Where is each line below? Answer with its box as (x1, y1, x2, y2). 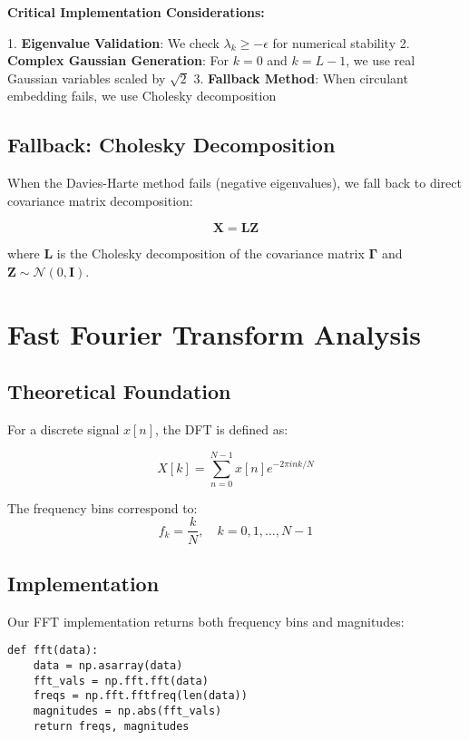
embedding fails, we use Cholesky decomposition (7, 86, 277, 105)
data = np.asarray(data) (33, 658, 183, 672)
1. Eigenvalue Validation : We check (7, 33, 220, 52)
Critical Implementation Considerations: (7, 3, 265, 21)
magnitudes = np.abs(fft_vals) (33, 704, 222, 717)
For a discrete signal (7, 420, 120, 439)
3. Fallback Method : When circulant (193, 68, 408, 87)
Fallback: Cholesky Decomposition (7, 131, 336, 159)
